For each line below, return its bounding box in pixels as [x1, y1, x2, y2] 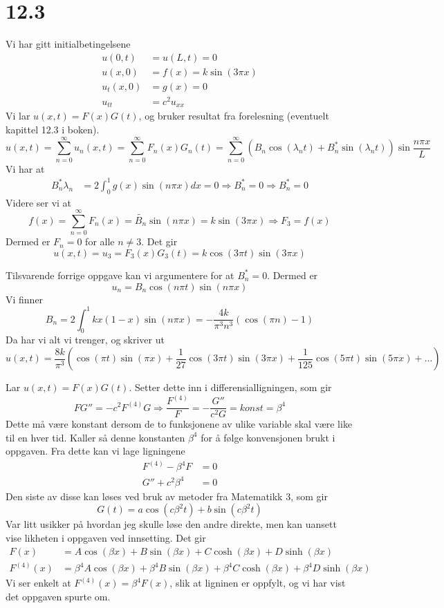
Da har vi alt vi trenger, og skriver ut [6, 332, 165, 347]
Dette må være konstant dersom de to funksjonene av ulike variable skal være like [6, 417, 353, 431]
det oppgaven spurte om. [6, 589, 111, 603]
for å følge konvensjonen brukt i [201, 430, 335, 444]
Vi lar [6, 108, 30, 123]
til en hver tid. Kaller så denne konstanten [6, 430, 185, 444]
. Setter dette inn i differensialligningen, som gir [129, 380, 332, 394]
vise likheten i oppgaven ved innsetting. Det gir [6, 531, 206, 545]
